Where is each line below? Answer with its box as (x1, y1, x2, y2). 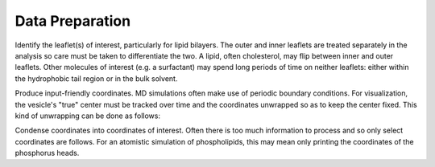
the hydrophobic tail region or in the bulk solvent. (14, 73, 178, 83)
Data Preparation (14, 12, 131, 30)
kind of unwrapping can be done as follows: (14, 111, 161, 120)
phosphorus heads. (14, 149, 80, 158)
